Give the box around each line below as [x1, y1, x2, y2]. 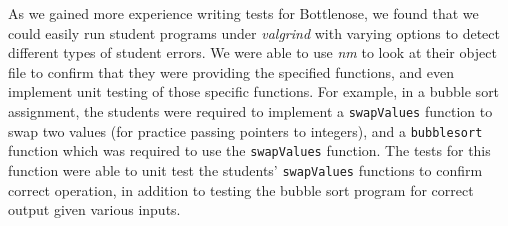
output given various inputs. [8, 199, 181, 220]
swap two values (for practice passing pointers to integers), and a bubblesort [8, 120, 483, 141]
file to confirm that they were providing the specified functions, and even [8, 61, 454, 82]
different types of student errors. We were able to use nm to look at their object [8, 42, 497, 63]
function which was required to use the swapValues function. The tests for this [8, 140, 491, 161]
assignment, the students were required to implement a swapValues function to [8, 100, 493, 121]
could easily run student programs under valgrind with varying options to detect [8, 22, 500, 43]
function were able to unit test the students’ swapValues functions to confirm [8, 159, 483, 180]
